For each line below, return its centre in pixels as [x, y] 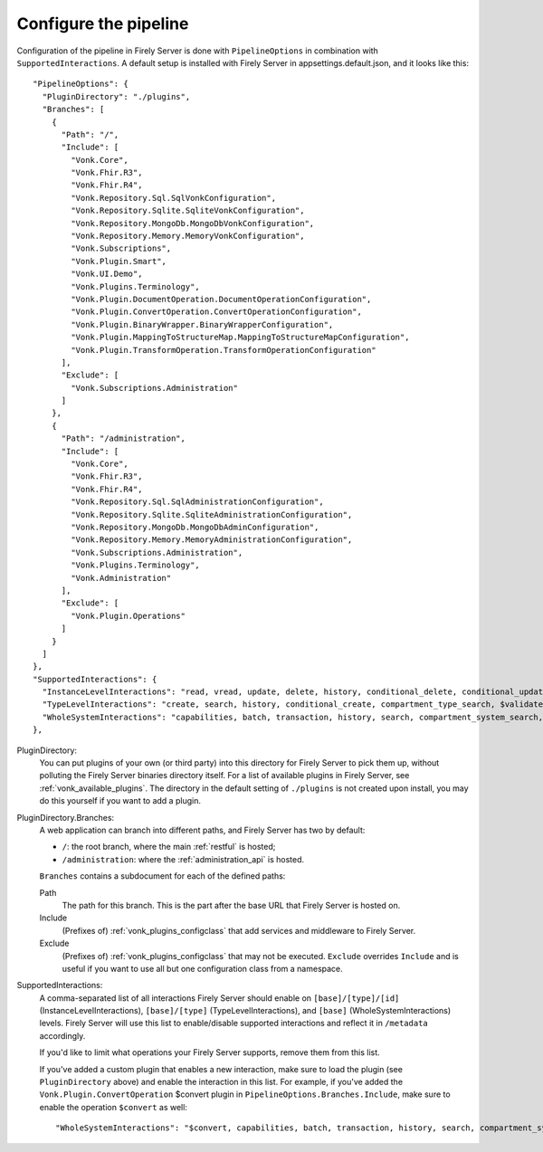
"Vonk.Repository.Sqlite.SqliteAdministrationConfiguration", [212, 514]
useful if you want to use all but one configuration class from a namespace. [202, 968]
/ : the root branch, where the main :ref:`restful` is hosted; [169, 847]
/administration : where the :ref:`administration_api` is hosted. [183, 859]
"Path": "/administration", [123, 438]
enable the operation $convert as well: [113, 1107]
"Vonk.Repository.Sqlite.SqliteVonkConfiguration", [188, 211]
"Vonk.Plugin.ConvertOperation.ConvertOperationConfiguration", [216, 312]
